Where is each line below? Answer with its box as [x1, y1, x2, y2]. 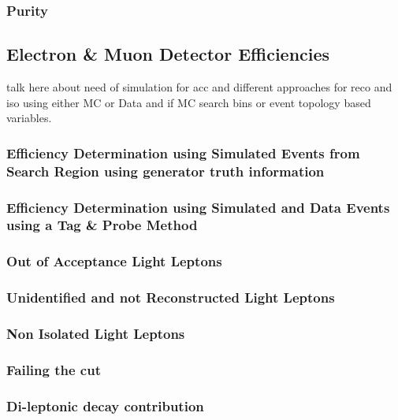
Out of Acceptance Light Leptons [6, 251, 222, 271]
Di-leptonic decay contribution [6, 396, 204, 415]
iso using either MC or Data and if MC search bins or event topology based [6, 94, 371, 110]
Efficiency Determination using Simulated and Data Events [6, 197, 390, 217]
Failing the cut [6, 359, 101, 379]
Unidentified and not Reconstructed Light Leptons [6, 288, 335, 307]
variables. [6, 110, 52, 126]
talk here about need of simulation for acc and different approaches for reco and [6, 79, 392, 95]
